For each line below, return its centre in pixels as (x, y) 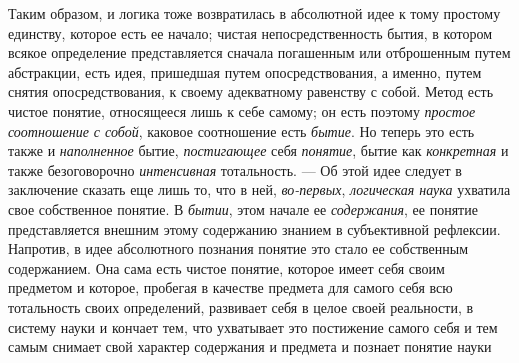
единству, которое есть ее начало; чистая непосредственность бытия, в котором (250, 32)
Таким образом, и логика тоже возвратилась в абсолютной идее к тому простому (254, 13)
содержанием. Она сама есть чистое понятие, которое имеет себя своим (226, 267)
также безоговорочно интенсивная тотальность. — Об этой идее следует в (235, 169)
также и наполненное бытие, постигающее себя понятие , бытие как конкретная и (258, 150)
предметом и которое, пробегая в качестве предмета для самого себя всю (230, 287)
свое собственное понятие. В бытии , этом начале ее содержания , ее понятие (243, 208)
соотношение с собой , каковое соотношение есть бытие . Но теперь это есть (241, 130)
